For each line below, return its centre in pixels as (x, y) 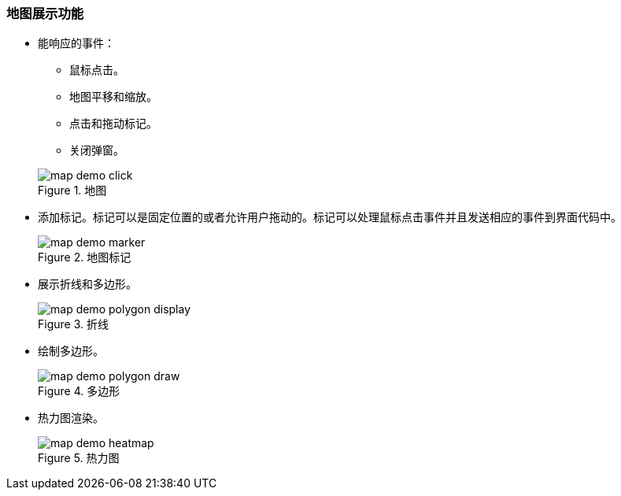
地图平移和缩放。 (113, 97)
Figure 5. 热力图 (79, 458)
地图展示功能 (45, 13)
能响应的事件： (76, 43)
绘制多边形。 (71, 351)
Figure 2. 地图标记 (85, 257)
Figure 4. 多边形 (79, 391)
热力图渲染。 (71, 418)
